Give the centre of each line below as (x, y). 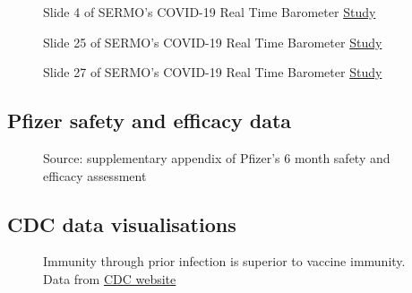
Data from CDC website (110, 278)
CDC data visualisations (122, 224)
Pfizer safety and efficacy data (150, 121)
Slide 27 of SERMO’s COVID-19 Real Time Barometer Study (213, 72)
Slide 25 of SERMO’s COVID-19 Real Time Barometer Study (213, 42)
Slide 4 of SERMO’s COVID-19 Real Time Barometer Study (210, 12)
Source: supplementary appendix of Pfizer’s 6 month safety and (217, 157)
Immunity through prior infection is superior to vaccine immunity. (224, 261)
